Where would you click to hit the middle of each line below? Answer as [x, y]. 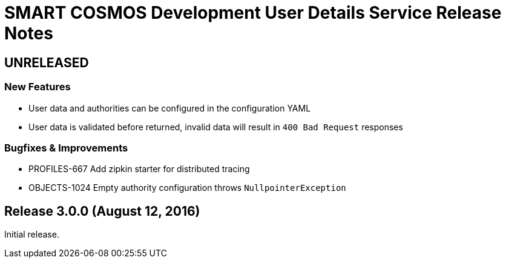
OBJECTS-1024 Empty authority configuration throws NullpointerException [187, 188]
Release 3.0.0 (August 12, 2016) [102, 211]
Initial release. [32, 235]
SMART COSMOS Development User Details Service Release [253, 13]
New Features [38, 87]
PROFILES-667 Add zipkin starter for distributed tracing [139, 169]
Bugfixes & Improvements [66, 148]
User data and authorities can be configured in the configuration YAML [170, 108]
